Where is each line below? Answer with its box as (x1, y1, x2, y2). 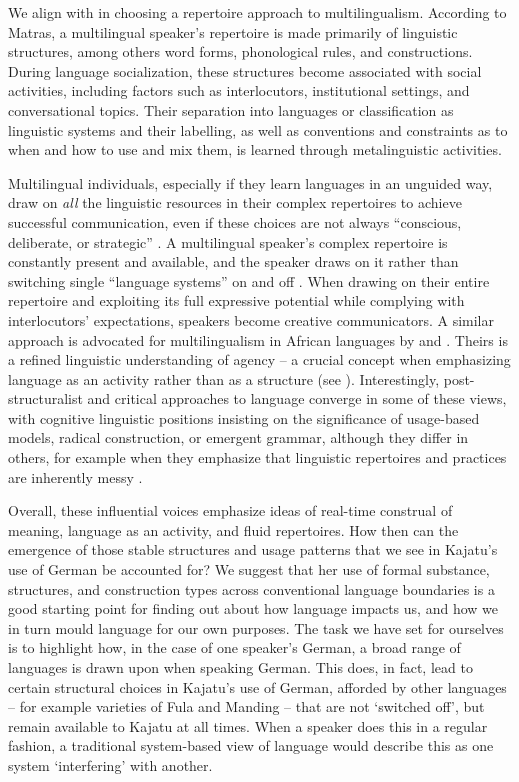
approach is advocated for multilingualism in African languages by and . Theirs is (8, 329, 508, 350)
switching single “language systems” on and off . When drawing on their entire (8, 270, 490, 291)
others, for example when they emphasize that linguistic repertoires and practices (8, 447, 507, 468)
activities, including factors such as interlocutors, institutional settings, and (8, 80, 470, 101)
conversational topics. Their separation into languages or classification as (8, 99, 454, 120)
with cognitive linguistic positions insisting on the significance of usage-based (8, 407, 480, 428)
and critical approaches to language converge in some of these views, (87, 388, 507, 409)
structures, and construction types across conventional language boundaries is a (8, 578, 495, 599)
